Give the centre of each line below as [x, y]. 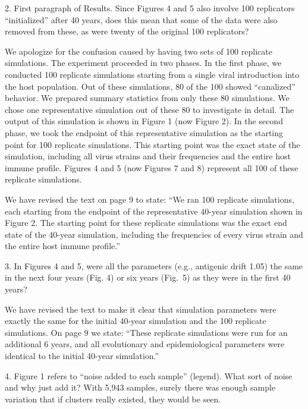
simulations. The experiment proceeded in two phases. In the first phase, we [143, 63]
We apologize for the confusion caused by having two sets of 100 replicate [139, 51]
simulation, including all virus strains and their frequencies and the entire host [148, 156]
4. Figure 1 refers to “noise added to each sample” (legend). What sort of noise [149, 375]
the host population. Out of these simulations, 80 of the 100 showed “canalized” [150, 86]
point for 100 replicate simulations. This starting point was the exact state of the [153, 144]
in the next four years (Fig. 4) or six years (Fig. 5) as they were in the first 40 [148, 277]
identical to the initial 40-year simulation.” [82, 356]
